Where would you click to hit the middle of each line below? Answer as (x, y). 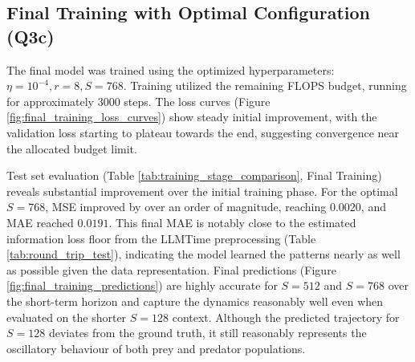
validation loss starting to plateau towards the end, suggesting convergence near (203, 132)
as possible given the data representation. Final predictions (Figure (171, 269)
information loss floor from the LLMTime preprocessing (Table (161, 238)
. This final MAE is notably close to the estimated (232, 222)
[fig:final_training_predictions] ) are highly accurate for (142, 285)
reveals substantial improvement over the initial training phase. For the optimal (202, 191)
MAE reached (40, 222)
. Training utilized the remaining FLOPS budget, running (265, 85)
